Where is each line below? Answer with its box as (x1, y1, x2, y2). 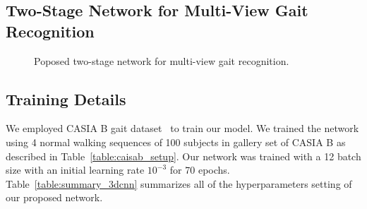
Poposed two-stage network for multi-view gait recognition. (34, 53, 289, 68)
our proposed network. (6, 190, 103, 205)
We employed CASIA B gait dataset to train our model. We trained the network (6, 121, 359, 136)
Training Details (6, 88, 126, 109)
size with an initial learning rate (6, 162, 145, 177)
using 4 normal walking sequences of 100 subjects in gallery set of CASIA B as (6, 134, 346, 149)
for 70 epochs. (169, 162, 230, 177)
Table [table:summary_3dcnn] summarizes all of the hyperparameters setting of (6, 176, 352, 191)
